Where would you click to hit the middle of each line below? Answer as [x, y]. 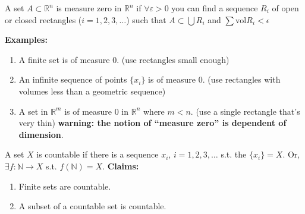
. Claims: [121, 166]
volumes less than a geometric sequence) [92, 91]
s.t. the [234, 154]
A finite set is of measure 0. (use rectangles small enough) [124, 59]
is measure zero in [89, 8]
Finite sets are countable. [65, 186]
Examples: [26, 40]
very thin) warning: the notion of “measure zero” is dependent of [152, 123]
